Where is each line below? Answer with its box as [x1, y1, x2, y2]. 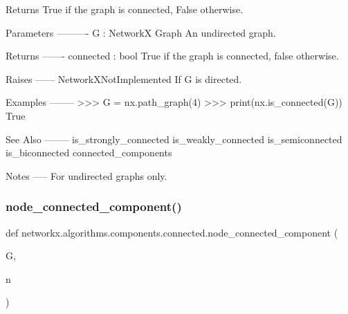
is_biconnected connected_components [6, 145, 172, 160]
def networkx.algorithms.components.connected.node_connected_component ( [6, 225, 338, 239]
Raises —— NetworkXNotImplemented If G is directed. [6, 71, 242, 86]
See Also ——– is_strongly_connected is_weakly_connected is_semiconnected [6, 131, 342, 146]
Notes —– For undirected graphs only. [6, 168, 167, 183]
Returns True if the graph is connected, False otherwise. [6, 2, 244, 16]
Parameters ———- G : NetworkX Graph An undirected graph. [6, 25, 276, 39]
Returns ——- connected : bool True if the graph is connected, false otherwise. [6, 48, 339, 63]
